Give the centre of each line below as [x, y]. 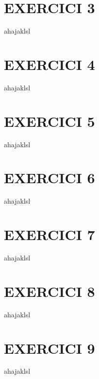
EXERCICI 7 [49, 234]
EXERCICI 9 [49, 348]
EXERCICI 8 [49, 291]
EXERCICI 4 [49, 64]
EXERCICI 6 [49, 178]
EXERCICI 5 [49, 121]
